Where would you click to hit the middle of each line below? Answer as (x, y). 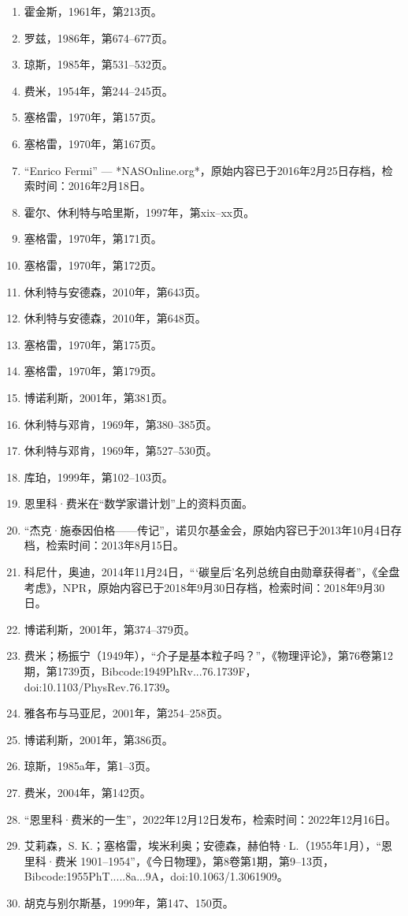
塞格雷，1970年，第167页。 (93, 143)
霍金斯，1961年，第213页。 (93, 11)
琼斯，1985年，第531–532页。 (98, 64)
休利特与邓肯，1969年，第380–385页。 (121, 424)
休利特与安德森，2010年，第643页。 (115, 291)
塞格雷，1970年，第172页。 (93, 264)
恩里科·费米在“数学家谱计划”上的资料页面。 (138, 503)
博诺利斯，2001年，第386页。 (98, 739)
